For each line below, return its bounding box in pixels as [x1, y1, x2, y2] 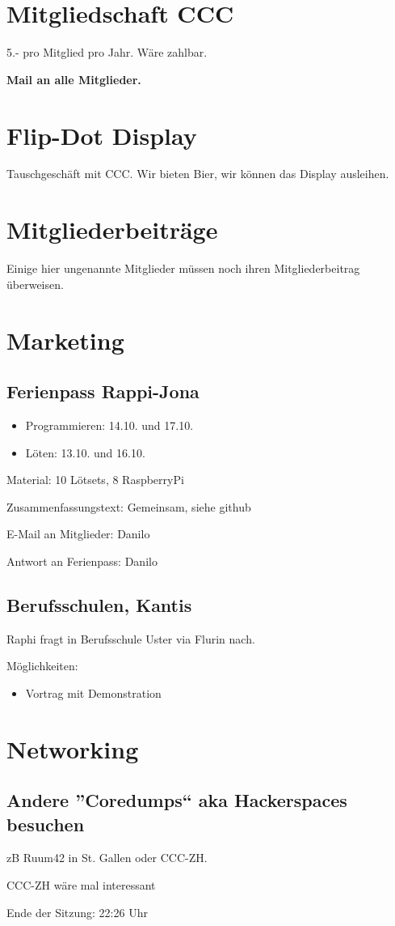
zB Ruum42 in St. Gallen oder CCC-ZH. [6, 849, 208, 866]
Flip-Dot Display [6, 118, 197, 151]
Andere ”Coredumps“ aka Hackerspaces [6, 788, 347, 813]
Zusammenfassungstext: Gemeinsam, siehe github [6, 498, 251, 515]
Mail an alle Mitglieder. [6, 70, 141, 87]
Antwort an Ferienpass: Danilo [6, 552, 158, 569]
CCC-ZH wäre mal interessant [6, 877, 156, 894]
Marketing [6, 323, 124, 356]
